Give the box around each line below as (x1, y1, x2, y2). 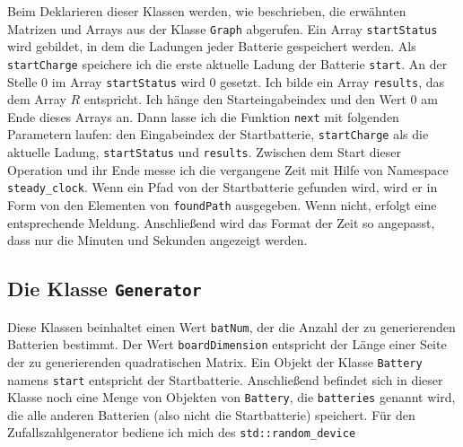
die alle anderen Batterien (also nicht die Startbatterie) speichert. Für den (7, 405, 415, 424)
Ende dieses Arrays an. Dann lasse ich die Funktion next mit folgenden (7, 107, 399, 126)
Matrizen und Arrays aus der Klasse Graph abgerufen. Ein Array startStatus (7, 19, 438, 38)
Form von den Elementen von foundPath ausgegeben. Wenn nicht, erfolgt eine (7, 195, 437, 214)
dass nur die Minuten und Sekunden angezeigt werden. (7, 231, 308, 250)
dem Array (7, 90, 66, 109)
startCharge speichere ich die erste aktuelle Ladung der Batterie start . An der (7, 54, 448, 73)
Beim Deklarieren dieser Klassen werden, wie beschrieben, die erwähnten (7, 2, 406, 20)
